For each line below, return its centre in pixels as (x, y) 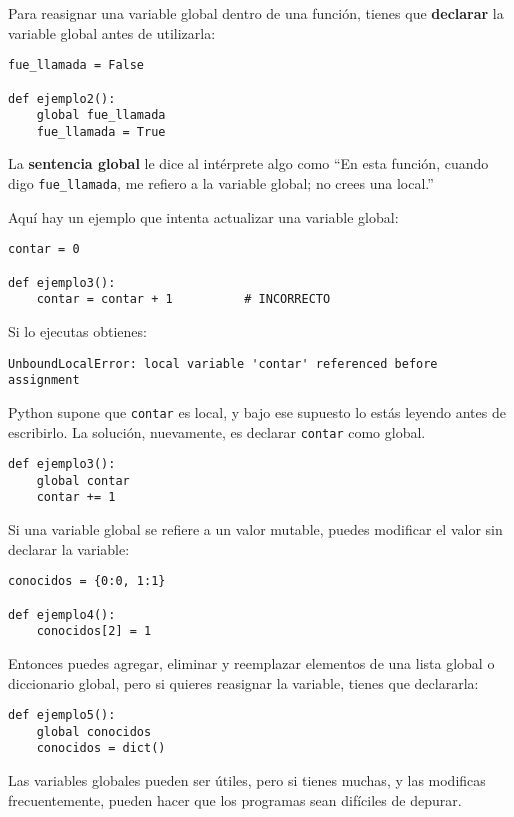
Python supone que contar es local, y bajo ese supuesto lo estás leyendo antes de (257, 411)
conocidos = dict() (101, 748)
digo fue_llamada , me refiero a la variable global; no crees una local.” (221, 183)
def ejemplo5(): (62, 715)
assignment (44, 380)
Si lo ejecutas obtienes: (77, 330)
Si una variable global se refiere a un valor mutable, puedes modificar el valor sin (255, 529)
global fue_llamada (101, 115)
